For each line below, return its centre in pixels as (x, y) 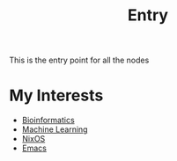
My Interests (56, 95)
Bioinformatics (48, 121)
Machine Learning (55, 129)
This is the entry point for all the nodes (79, 60)
